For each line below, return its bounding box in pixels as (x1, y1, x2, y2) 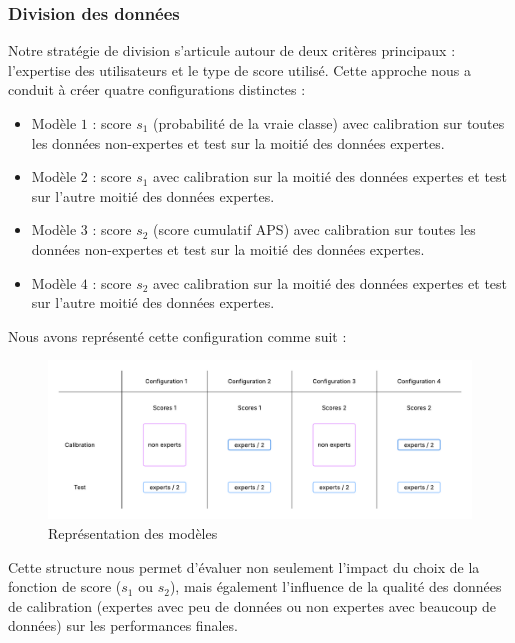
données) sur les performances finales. (8, 615, 238, 636)
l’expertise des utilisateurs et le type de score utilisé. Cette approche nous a (8, 59, 472, 80)
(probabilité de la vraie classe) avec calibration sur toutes (153, 113, 505, 133)
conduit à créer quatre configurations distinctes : (8, 79, 306, 100)
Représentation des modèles (48, 522, 218, 543)
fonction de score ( (8, 576, 122, 597)
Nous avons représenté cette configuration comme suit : (8, 325, 347, 346)
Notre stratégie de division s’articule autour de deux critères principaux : (8, 40, 456, 61)
